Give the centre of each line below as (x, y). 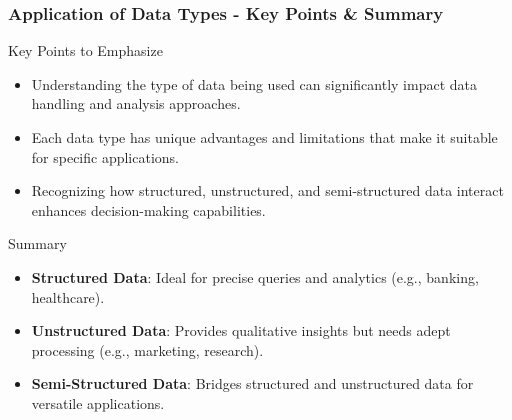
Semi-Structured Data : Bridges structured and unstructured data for (252, 383)
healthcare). (68, 296)
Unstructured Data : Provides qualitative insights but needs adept (241, 330)
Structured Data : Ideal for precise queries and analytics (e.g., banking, (255, 276)
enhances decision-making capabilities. (148, 209)
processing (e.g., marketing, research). (147, 349)
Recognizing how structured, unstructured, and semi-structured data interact (267, 190)
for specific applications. (105, 156)
